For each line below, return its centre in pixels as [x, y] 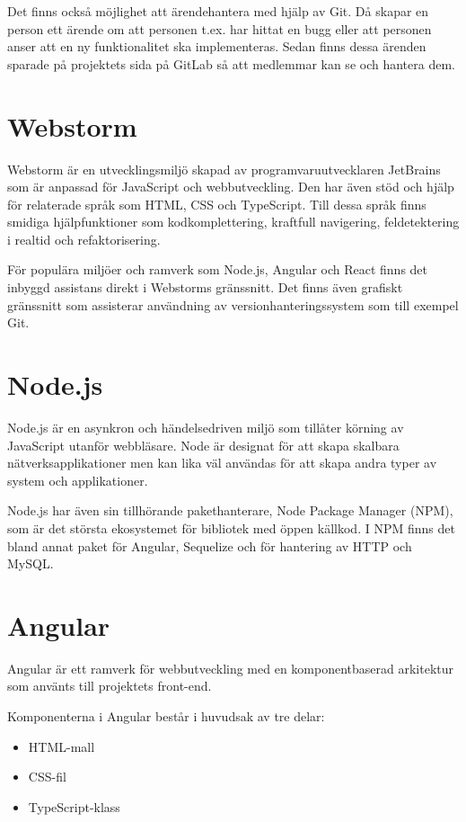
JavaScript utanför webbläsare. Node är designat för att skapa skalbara [203, 445]
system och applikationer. [78, 480]
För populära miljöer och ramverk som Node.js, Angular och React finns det [218, 269]
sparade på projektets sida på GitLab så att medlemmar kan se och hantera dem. [231, 63]
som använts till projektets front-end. [110, 686]
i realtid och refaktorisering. [84, 239]
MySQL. [31, 563]
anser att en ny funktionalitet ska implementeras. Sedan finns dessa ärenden [217, 46]
